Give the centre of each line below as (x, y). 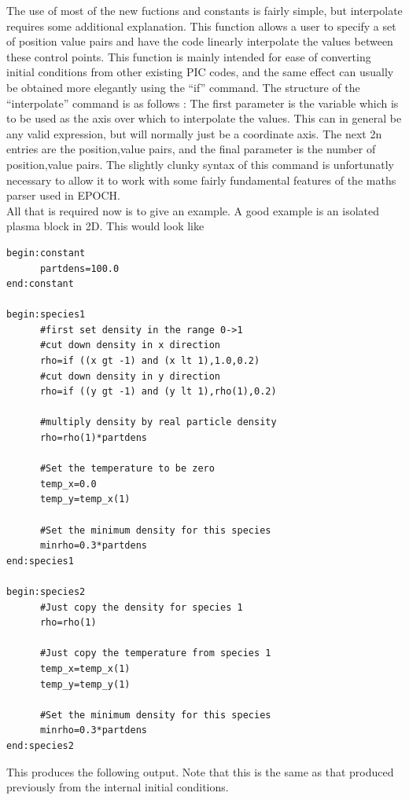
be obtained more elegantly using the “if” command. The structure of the (183, 87)
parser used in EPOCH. (63, 195)
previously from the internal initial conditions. (118, 787)
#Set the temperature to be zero (127, 469)
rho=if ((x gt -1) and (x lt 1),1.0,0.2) (150, 361)
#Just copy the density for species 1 (141, 607)
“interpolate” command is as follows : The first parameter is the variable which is (203, 103)
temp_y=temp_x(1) (85, 499)
